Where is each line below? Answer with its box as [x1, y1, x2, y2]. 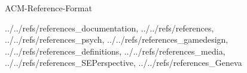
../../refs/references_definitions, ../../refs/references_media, [5, 45, 225, 57]
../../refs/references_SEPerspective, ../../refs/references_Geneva [5, 56, 242, 69]
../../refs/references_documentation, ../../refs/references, [5, 21, 214, 34]
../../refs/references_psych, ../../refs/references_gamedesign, [5, 33, 228, 46]
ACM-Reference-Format [5, 2, 92, 14]
